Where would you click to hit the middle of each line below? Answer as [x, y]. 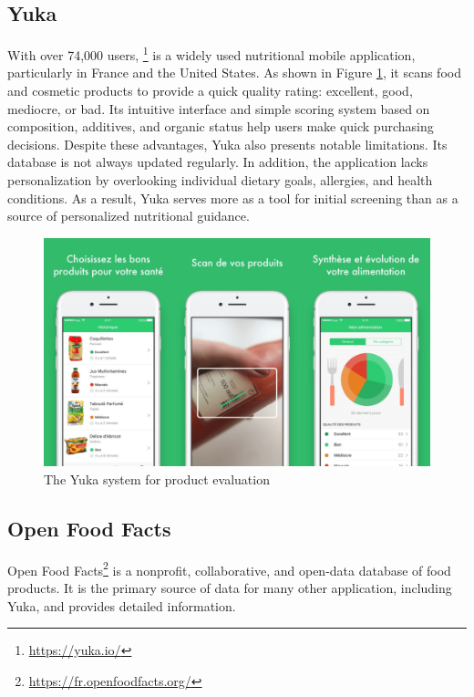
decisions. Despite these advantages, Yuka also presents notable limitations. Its [227, 144]
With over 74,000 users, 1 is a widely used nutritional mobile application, [211, 53]
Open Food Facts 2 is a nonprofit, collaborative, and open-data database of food [229, 568]
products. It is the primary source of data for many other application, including [230, 587]
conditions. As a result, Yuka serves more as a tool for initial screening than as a [233, 198]
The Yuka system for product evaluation [157, 479]
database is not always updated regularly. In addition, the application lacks [218, 162]
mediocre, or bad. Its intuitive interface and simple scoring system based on [219, 108]
